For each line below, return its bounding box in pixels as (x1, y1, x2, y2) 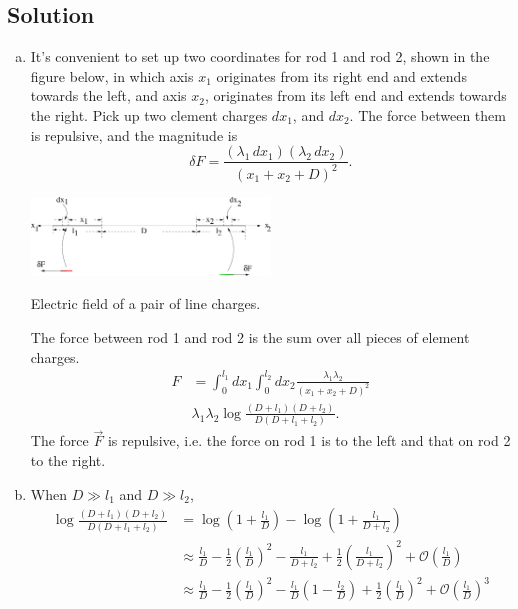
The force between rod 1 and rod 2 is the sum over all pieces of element (30, 327, 470, 347)
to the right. (30, 450, 106, 471)
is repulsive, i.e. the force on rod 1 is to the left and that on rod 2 (107, 430, 511, 451)
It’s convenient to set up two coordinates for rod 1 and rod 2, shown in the (30, 46, 490, 67)
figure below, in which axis (30, 65, 194, 86)
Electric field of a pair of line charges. (30, 293, 261, 314)
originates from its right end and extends (216, 65, 467, 86)
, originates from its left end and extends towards (204, 85, 507, 106)
